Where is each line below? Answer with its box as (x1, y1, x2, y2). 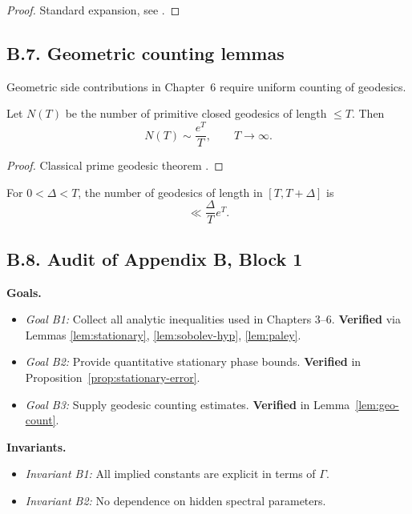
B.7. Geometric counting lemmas (6, 40, 285, 65)
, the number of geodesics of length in (78, 183, 263, 200)
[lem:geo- (355, 396, 399, 412)
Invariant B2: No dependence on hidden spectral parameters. (25, 492, 326, 508)
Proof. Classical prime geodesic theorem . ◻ (6, 157, 224, 174)
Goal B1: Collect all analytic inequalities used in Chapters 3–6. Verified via (25, 311, 401, 327)
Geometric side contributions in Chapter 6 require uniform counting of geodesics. (6, 78, 406, 94)
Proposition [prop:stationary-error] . (25, 368, 200, 385)
